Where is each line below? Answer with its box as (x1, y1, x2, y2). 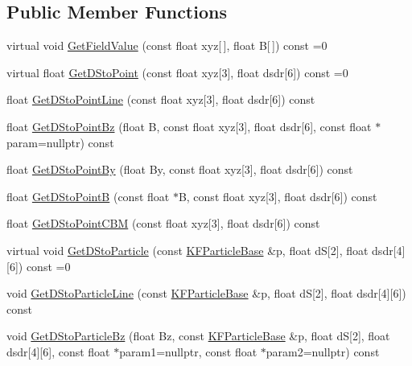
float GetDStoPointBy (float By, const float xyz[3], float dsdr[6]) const (6, 161, 353, 178)
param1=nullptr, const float (119, 343, 257, 360)
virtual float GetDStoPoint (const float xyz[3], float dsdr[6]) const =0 (6, 64, 348, 80)
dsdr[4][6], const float (6, 343, 110, 360)
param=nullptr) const (6, 134, 114, 150)
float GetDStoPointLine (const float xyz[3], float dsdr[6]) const (6, 91, 315, 108)
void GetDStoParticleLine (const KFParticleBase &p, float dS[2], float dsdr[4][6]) (6, 285, 406, 302)
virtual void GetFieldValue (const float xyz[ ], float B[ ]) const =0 (6, 37, 328, 54)
